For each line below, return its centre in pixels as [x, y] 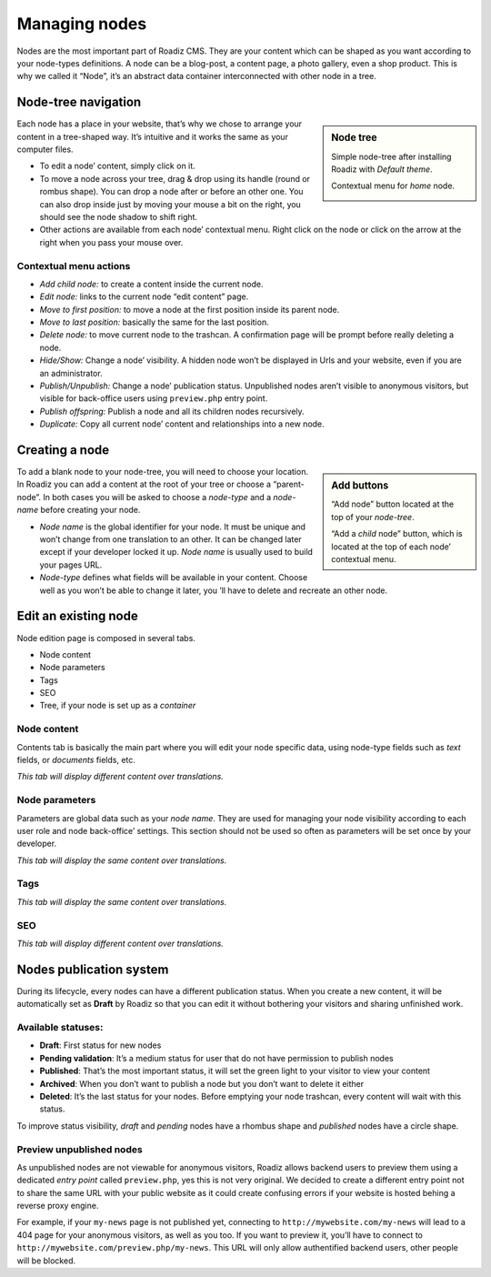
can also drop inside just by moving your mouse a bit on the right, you [170, 204]
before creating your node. [90, 510]
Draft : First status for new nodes [100, 1045]
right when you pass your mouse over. [111, 242]
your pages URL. [71, 565]
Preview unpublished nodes [80, 1149]
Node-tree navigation [79, 102]
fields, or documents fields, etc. [76, 760]
